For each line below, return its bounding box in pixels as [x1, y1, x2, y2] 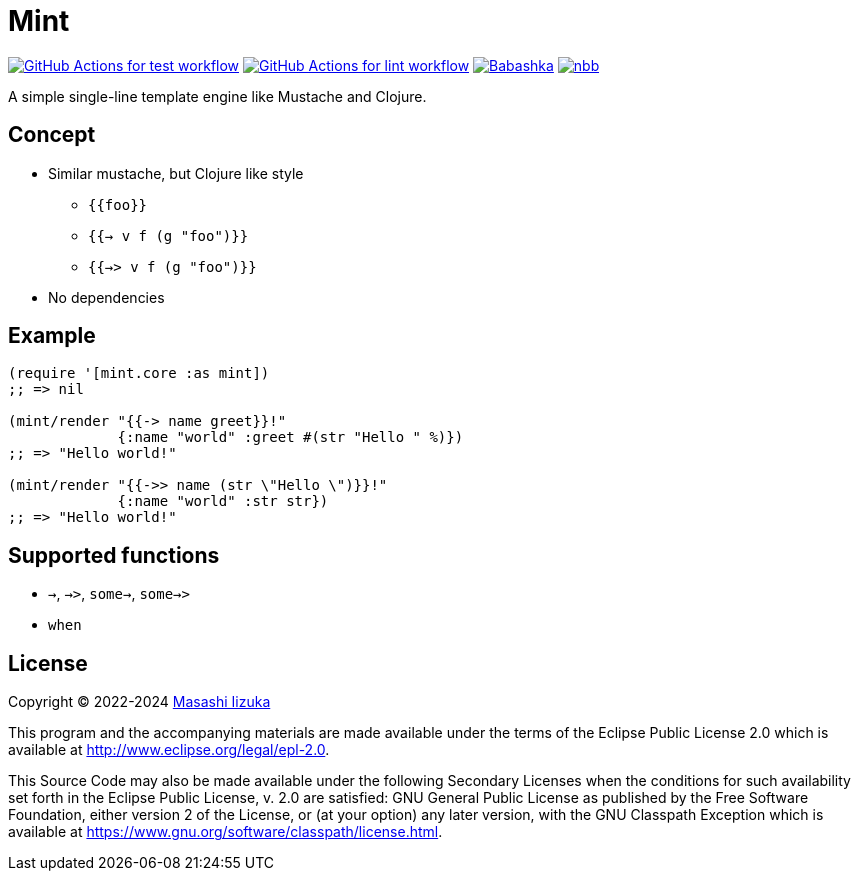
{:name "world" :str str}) [117, 493, 329, 510]
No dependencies [48, 288, 165, 306]
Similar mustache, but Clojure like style [48, 164, 304, 182]
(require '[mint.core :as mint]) [8, 365, 270, 382]
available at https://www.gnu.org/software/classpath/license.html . [8, 823, 443, 841]
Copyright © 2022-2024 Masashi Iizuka [8, 693, 271, 711]
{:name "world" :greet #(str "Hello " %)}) [117, 429, 464, 446]
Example [8, 323, 96, 349]
